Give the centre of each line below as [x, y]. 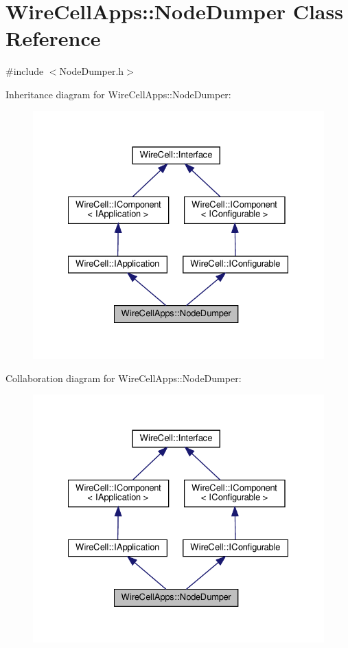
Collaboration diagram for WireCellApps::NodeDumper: [124, 378]
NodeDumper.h [92, 71]
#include [25, 71]
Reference [53, 38]
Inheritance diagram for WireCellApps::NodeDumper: [118, 94]
